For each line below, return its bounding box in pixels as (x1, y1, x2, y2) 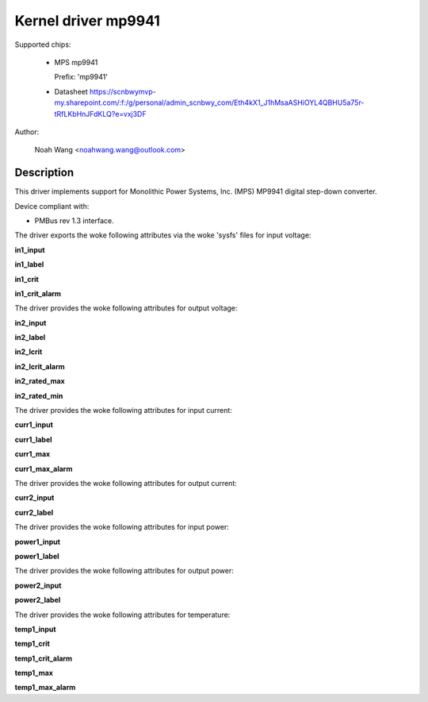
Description (14, 166, 75, 179)
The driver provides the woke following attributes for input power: (14, 523, 229, 532)
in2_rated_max (14, 376, 65, 386)
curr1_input (14, 420, 53, 430)
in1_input (14, 245, 45, 254)
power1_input (14, 537, 61, 546)
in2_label (14, 333, 46, 342)
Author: (14, 127, 40, 137)
